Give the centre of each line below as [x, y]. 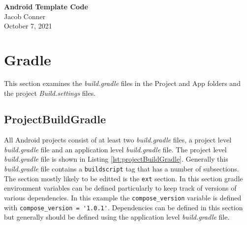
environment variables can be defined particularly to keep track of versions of [120, 188]
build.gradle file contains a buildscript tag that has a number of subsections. [122, 169]
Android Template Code [46, 6]
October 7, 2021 [28, 26]
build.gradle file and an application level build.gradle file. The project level [115, 149]
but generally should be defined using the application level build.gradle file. [117, 217]
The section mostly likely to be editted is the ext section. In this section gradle [123, 178]
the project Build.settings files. [50, 93]
